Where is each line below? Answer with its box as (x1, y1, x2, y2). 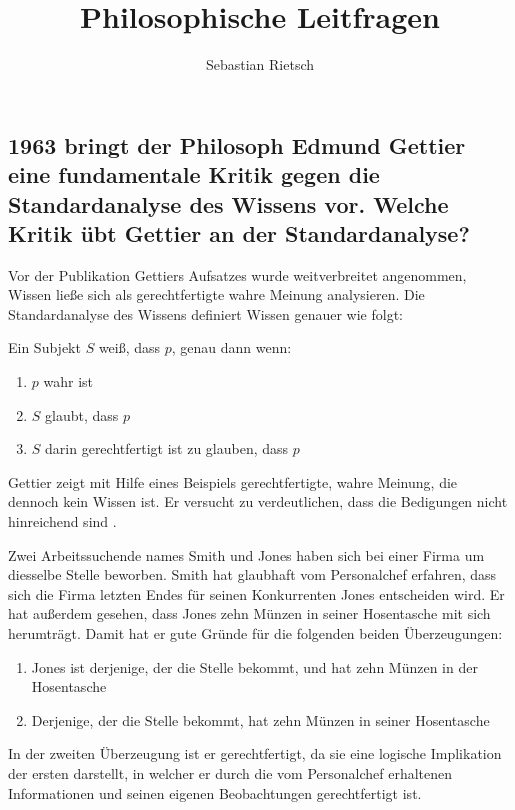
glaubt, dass (45, 404, 119, 425)
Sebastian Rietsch (205, 54, 315, 75)
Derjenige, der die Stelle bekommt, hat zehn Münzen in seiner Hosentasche (31, 709, 490, 730)
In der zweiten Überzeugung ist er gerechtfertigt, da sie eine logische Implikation (8, 743, 502, 764)
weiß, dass (98, 337, 161, 358)
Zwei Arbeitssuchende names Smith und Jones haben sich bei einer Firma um (8, 544, 485, 565)
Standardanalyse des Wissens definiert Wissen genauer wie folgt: (8, 303, 403, 324)
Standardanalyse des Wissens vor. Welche (8, 188, 449, 219)
